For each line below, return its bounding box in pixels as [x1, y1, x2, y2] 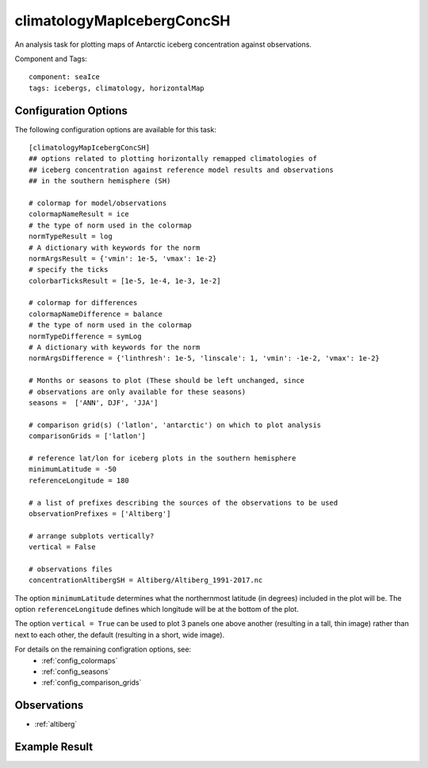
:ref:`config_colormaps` [41, 655, 118, 665]
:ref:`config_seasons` [41, 667, 111, 676]
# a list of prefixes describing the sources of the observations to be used [29, 498, 338, 507]
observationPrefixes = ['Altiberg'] [29, 509, 171, 518]
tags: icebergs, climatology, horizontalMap [29, 83, 205, 93]
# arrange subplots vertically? [29, 531, 155, 541]
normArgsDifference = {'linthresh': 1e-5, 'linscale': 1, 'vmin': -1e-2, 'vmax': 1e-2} [29, 353, 380, 363]
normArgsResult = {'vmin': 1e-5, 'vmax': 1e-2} [29, 254, 217, 263]
